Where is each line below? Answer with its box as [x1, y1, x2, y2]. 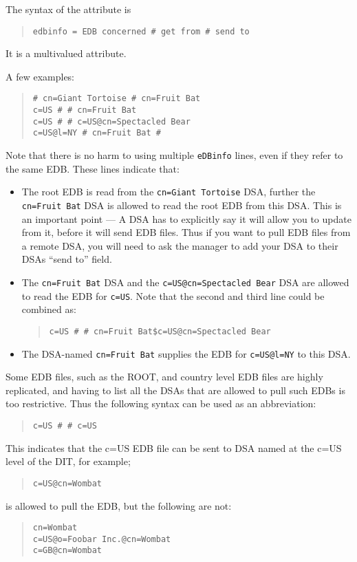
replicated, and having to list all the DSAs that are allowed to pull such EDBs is [6, 382, 345, 397]
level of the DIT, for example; [6, 454, 131, 468]
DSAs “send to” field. [21, 252, 112, 266]
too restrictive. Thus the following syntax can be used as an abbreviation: [6, 396, 316, 411]
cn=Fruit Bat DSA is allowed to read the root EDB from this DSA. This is [21, 197, 342, 212]
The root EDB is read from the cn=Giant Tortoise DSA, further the [21, 184, 316, 199]
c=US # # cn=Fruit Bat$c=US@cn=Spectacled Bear [49, 326, 271, 336]
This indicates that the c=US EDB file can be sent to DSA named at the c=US [6, 440, 342, 455]
